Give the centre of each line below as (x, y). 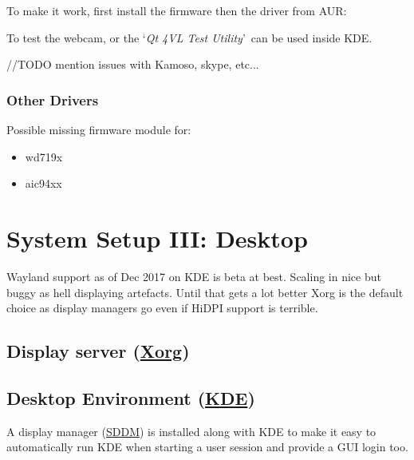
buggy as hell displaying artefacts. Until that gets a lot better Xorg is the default (205, 292)
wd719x (44, 156)
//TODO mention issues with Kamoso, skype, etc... (133, 64)
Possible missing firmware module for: (99, 129)
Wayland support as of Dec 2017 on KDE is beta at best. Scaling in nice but (194, 276)
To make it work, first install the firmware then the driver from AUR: (177, 10)
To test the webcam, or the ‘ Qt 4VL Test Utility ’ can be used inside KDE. (189, 37)
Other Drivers (53, 99)
